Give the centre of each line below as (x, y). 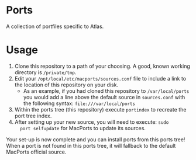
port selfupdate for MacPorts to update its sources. (83, 128)
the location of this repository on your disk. (66, 85)
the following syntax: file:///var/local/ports (79, 103)
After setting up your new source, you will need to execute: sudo (92, 122)
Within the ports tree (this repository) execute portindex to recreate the (100, 109)
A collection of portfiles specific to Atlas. (55, 26)
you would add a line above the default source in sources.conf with (104, 97)
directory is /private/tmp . (45, 72)
